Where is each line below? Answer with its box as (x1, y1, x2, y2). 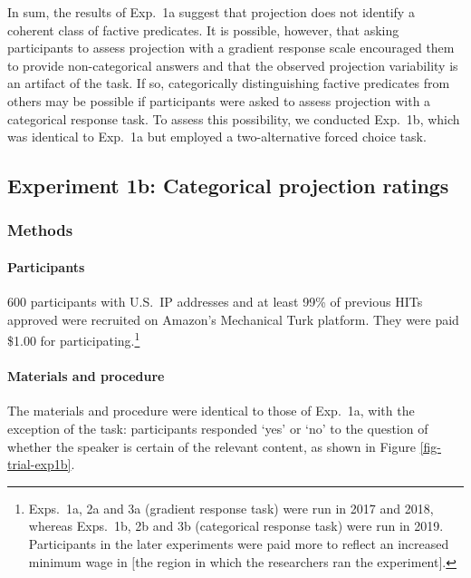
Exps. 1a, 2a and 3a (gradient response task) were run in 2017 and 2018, (28, 498, 434, 517)
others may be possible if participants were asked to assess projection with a (7, 91, 431, 110)
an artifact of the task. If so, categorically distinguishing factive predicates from (7, 73, 450, 93)
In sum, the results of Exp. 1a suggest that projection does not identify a (7, 3, 415, 21)
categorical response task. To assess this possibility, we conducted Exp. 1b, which (7, 109, 460, 128)
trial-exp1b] (7, 455, 72, 474)
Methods (7, 219, 73, 241)
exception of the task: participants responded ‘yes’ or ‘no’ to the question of (7, 419, 428, 437)
